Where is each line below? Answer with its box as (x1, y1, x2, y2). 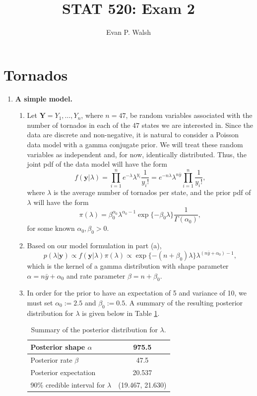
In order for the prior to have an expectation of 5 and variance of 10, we (27, 288, 247, 298)
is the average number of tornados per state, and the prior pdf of (53, 187, 251, 197)
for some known (27, 223, 75, 233)
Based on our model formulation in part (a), (27, 240, 162, 250)
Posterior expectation (30, 367, 96, 377)
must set (27, 297, 53, 307)
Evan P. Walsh (106, 27, 151, 37)
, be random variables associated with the (126, 110, 253, 120)
